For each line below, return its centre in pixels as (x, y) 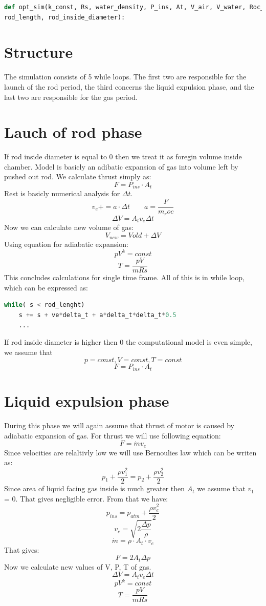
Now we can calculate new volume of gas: (69, 227)
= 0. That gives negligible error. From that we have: (86, 498)
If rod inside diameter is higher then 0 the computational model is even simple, (128, 342)
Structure (39, 52)
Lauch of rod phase (73, 132)
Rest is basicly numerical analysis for (62, 193)
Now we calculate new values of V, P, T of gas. (78, 566)
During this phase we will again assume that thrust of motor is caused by (119, 425)
